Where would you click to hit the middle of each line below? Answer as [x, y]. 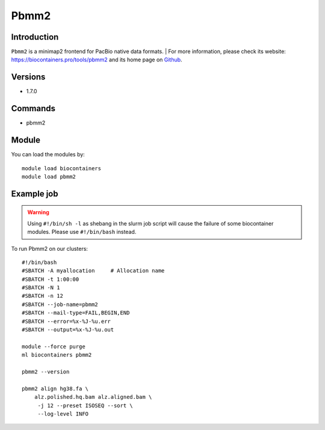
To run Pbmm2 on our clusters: [50, 248]
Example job [35, 193]
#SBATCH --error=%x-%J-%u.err [67, 321]
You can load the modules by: [48, 155]
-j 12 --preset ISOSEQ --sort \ [85, 405]
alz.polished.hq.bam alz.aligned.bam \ [93, 397]
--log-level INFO [63, 414]
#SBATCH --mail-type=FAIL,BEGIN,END [76, 313]
